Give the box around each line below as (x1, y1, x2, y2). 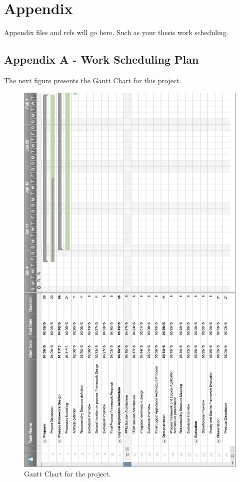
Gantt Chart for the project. (24, 468, 111, 479)
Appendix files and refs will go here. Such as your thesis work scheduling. (4, 27, 228, 38)
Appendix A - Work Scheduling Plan (4, 52, 199, 67)
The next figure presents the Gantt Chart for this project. (4, 75, 181, 85)
